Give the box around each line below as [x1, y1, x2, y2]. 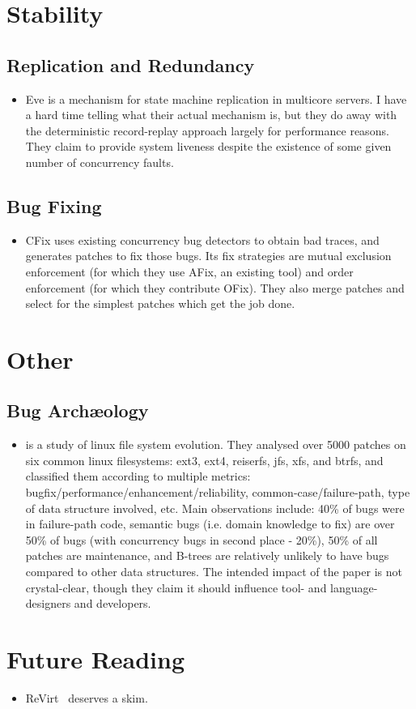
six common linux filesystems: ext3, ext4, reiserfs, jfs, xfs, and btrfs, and [25, 451, 384, 468]
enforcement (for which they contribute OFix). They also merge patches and [25, 279, 405, 296]
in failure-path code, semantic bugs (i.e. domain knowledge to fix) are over [25, 515, 395, 532]
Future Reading [6, 643, 185, 676]
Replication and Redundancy [6, 52, 255, 77]
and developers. [74, 595, 151, 612]
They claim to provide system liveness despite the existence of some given [25, 138, 392, 155]
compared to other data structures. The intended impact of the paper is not [25, 563, 402, 580]
